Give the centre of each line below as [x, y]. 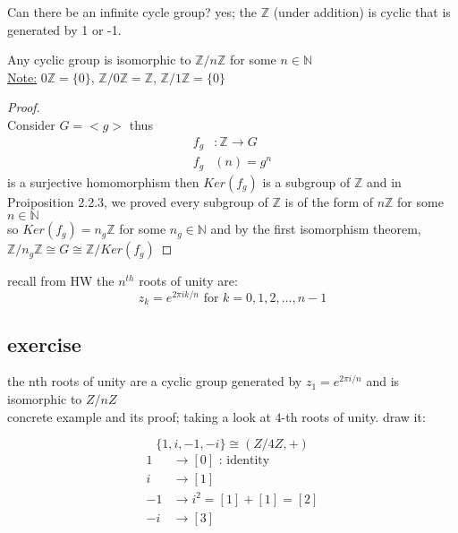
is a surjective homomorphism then [103, 181]
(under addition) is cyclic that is [362, 12]
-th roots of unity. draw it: [353, 416]
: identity [244, 461]
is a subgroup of [306, 181]
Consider [31, 124]
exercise [44, 344]
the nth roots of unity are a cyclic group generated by [155, 381]
